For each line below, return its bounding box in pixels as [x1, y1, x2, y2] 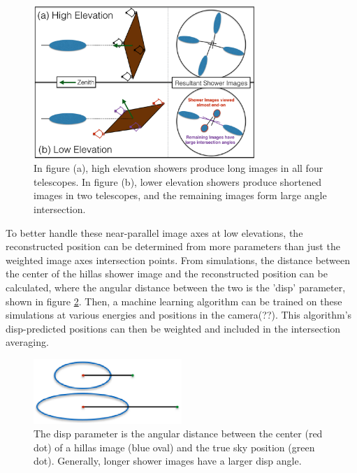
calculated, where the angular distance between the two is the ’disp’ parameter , [6, 279, 346, 294]
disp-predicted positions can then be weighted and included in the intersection [6, 321, 341, 335]
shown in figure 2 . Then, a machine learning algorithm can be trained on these [6, 293, 342, 308]
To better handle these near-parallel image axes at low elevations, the [6, 225, 303, 240]
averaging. [6, 335, 49, 349]
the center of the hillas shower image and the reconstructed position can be [6, 266, 328, 281]
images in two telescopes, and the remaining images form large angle [34, 188, 327, 203]
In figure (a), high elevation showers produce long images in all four [34, 161, 323, 175]
